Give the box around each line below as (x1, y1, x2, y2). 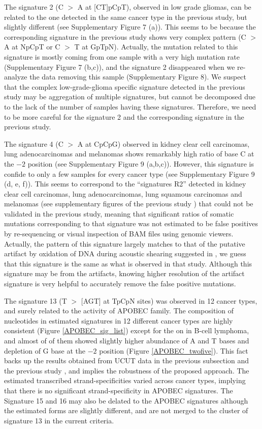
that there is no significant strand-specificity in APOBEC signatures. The (4, 385, 233, 395)
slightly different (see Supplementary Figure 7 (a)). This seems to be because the (4, 21, 256, 32)
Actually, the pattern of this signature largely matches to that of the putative (4, 238, 245, 249)
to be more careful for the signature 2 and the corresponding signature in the (4, 111, 244, 122)
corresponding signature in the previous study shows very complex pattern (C (4, 31, 246, 42)
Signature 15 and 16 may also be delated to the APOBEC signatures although (4, 395, 248, 406)
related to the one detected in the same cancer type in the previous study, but (4, 11, 247, 22)
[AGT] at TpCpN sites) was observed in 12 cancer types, (81, 295, 257, 306)
